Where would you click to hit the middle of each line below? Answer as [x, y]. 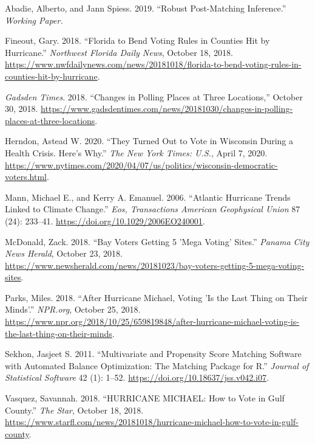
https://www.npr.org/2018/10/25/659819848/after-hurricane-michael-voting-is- [152, 321]
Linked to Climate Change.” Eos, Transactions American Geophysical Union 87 [153, 209]
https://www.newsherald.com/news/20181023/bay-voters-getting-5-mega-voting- [155, 265]
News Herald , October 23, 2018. [64, 253]
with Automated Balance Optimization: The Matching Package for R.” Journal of [157, 365]
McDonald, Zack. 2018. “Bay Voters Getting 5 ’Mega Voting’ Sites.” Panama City [157, 241]
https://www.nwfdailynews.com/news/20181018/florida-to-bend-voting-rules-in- [153, 64]
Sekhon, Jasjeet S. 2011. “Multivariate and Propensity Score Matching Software [153, 354]
